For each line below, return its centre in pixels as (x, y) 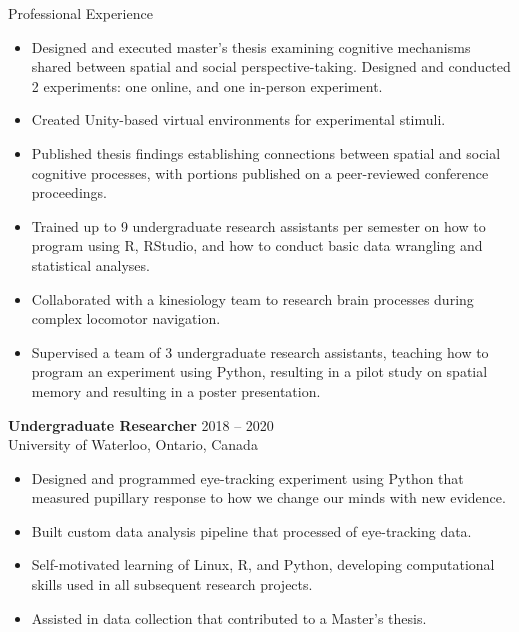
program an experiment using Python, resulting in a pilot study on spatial (259, 371)
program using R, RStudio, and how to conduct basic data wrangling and (257, 245)
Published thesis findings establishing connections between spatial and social (266, 152)
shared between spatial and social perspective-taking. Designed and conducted (271, 66)
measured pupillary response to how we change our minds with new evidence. (268, 497)
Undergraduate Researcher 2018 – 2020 (141, 424)
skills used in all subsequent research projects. (172, 584)
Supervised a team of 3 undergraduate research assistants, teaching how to (260, 351)
